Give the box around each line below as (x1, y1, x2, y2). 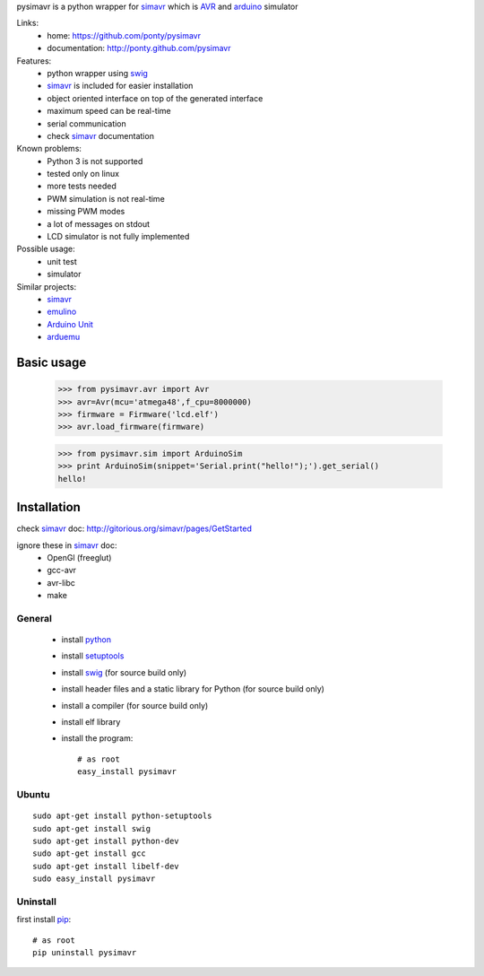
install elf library (61, 717, 121, 728)
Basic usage (16, 354, 87, 370)
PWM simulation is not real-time (47, 193, 165, 204)
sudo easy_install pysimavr (32, 874, 156, 884)
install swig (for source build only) (61, 667, 187, 677)
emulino (47, 306, 77, 318)
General (16, 612, 53, 624)
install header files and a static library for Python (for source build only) (61, 684, 324, 694)
